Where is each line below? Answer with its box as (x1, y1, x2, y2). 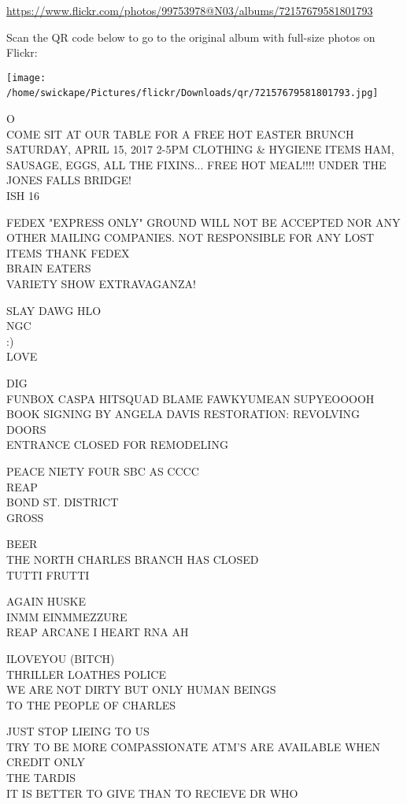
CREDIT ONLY (6, 754, 85, 770)
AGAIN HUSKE (6, 593, 87, 609)
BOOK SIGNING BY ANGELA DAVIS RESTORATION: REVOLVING (6, 406, 360, 422)
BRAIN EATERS (6, 260, 91, 276)
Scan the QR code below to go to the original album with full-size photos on (6, 28, 376, 45)
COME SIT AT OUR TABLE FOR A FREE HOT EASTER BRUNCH (6, 125, 354, 142)
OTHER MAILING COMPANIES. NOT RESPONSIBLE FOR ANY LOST (6, 229, 375, 246)
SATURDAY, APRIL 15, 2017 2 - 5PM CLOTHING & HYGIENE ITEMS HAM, (6, 141, 394, 157)
